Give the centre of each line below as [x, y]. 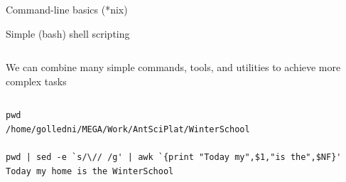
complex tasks [36, 81]
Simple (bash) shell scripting [68, 33]
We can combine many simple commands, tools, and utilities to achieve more [173, 67]
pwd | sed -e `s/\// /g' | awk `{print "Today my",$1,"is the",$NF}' [174, 157]
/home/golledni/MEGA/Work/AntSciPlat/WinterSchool [128, 129]
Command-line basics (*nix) [67, 9]
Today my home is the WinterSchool [90, 171]
